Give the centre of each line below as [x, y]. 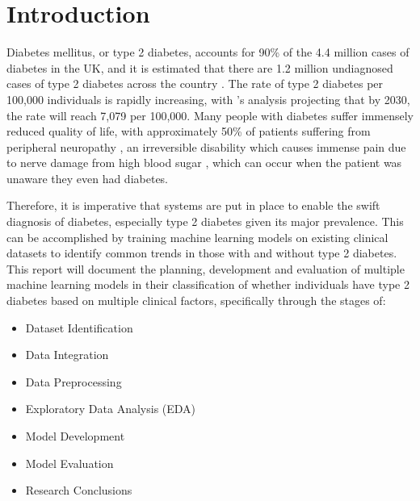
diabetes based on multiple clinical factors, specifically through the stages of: [196, 301]
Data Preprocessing [73, 381]
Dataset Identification [79, 327]
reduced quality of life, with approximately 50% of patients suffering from [189, 131]
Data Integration [67, 355]
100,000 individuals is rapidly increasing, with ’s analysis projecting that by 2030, [208, 99]
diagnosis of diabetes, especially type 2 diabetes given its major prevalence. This [205, 221]
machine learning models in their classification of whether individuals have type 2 [208, 284]
